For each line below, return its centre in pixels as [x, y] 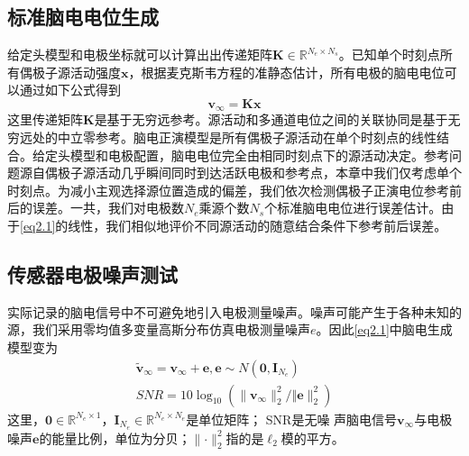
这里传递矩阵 [45, 119]
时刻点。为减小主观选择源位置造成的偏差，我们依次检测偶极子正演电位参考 [228, 190]
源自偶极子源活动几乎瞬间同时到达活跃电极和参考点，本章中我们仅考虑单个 [240, 173]
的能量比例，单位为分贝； [115, 438]
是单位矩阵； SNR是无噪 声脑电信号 [292, 419]
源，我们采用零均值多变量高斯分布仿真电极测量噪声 [159, 329]
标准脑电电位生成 [83, 17]
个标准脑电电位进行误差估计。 [353, 208]
